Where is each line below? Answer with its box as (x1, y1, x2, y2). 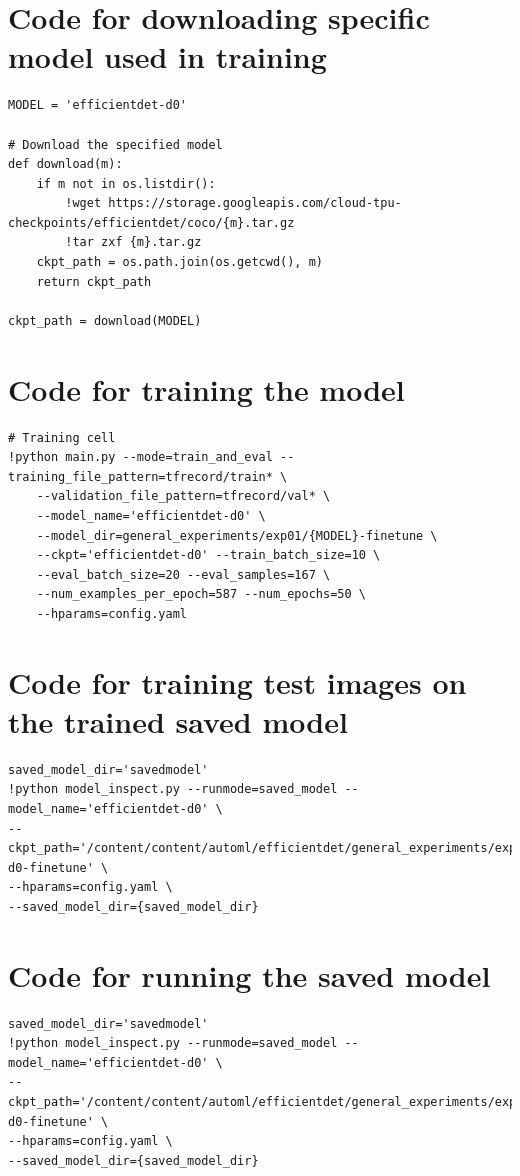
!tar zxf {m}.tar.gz (65, 235, 202, 250)
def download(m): (8, 157, 123, 172)
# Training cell (8, 430, 116, 445)
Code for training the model (8, 368, 405, 409)
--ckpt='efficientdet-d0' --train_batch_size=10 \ (36, 548, 381, 563)
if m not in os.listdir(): (36, 176, 216, 191)
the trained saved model (8, 700, 348, 741)
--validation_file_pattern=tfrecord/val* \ (36, 489, 331, 504)
